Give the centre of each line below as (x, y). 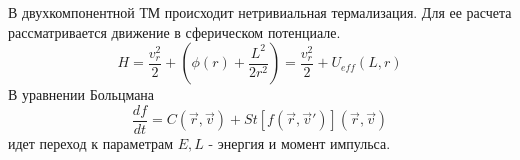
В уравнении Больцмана (81, 94)
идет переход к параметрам (91, 142)
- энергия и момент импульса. (299, 142)
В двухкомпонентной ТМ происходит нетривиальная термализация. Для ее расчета (260, 12)
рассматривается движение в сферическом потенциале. (174, 31)
